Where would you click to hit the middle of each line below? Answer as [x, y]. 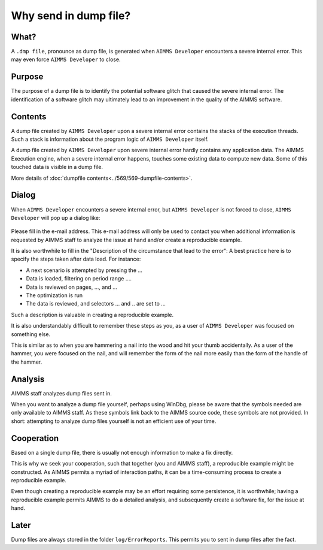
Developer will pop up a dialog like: [56, 217]
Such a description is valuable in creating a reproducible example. [92, 315]
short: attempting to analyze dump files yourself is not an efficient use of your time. [114, 421]
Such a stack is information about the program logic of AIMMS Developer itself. [110, 139]
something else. [31, 334]
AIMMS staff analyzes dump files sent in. [61, 393]
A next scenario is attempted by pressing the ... [84, 270]
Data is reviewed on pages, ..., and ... [72, 287]
